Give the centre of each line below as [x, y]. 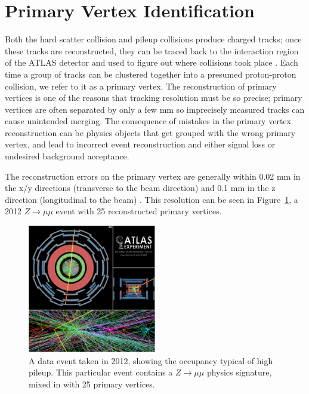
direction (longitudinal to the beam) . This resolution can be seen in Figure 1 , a [152, 199]
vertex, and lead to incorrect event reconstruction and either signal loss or [140, 144]
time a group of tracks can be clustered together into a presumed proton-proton [151, 74]
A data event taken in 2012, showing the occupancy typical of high [151, 360]
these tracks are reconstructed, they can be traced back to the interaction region [152, 50]
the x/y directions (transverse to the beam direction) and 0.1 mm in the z [140, 188]
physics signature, [239, 372]
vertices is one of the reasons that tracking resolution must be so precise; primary [154, 98]
